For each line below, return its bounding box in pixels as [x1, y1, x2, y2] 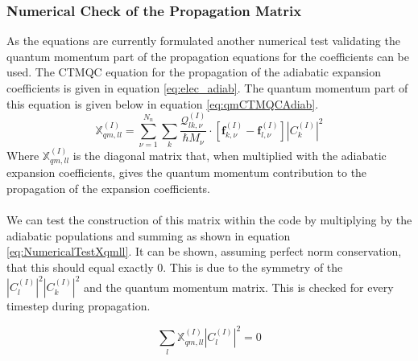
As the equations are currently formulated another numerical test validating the [6, 32, 400, 49]
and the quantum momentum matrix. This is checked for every [84, 278, 394, 295]
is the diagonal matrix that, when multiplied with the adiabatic [72, 147, 387, 163]
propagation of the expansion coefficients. [6, 180, 210, 197]
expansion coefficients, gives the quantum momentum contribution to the [6, 164, 367, 181]
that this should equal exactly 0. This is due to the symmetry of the [6, 258, 343, 275]
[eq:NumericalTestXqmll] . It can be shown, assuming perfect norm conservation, [6, 243, 402, 260]
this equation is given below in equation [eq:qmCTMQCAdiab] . [6, 95, 319, 112]
